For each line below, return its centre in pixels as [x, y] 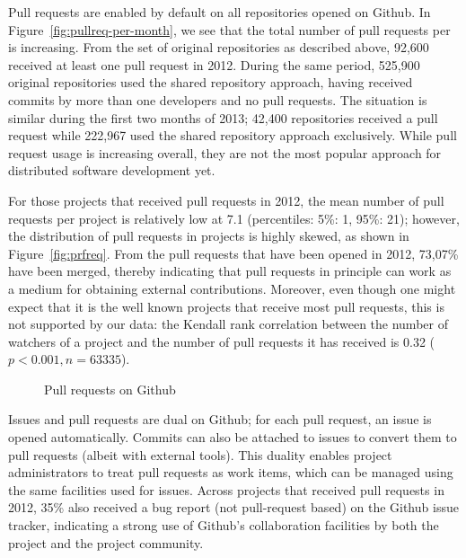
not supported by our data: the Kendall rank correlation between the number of [228, 324]
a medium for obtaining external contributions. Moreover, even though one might [232, 288]
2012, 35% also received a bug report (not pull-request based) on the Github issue [233, 507]
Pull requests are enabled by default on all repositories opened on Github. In [220, 12]
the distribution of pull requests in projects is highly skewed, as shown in [209, 236]
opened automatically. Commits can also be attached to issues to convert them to [233, 437]
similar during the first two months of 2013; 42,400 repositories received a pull [223, 117]
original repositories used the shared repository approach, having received [211, 82]
